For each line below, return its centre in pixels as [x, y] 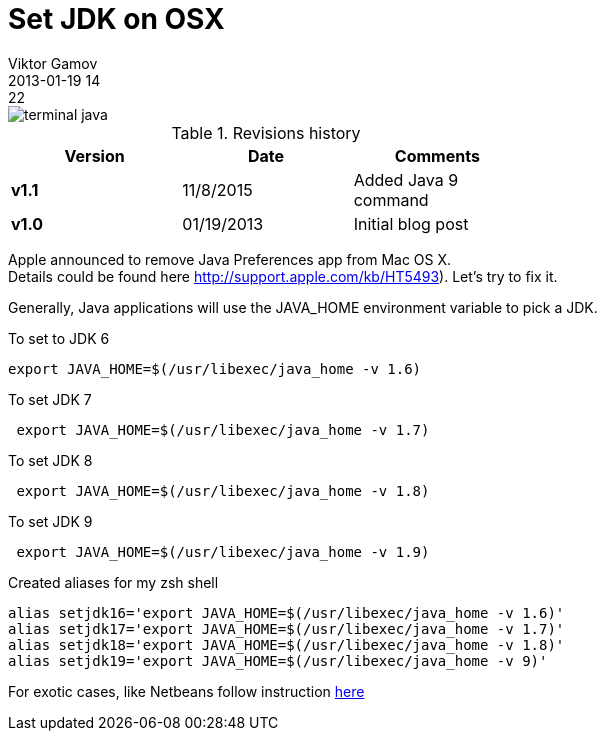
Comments [437, 155]
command [391, 199]
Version [94, 155]
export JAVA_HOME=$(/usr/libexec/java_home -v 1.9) [223, 551]
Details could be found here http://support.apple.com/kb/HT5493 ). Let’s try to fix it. [283, 276]
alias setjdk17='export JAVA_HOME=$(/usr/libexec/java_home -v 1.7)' [286, 628]
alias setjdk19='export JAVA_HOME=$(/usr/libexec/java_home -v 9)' [278, 660]
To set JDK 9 [50, 521]
